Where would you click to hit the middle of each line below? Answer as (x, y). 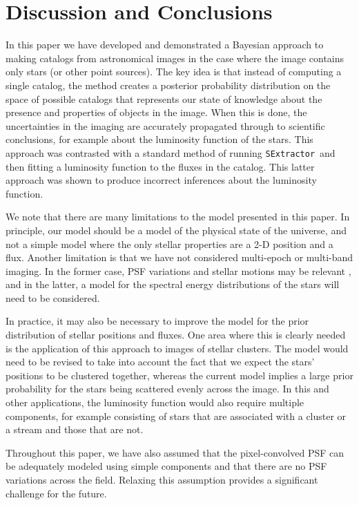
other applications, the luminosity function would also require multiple (155, 402)
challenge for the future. (56, 493)
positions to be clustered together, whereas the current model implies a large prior (179, 375)
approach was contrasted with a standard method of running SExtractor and (171, 152)
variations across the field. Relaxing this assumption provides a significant (162, 479)
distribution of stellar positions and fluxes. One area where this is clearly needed (176, 335)
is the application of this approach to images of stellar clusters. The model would (177, 348)
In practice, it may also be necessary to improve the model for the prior (157, 321)
